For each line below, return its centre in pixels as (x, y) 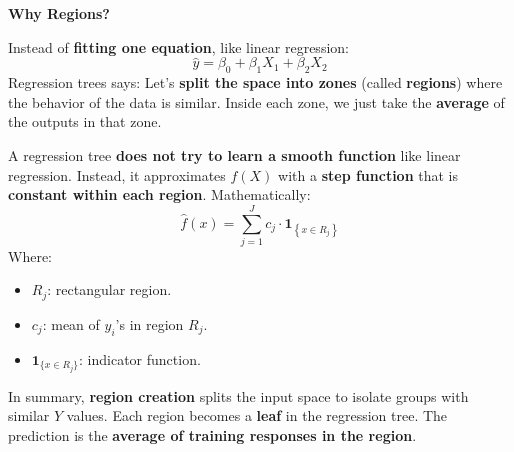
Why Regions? (59, 13)
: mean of (71, 323)
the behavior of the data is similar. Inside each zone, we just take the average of (256, 101)
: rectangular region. (109, 289)
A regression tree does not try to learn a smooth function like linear (234, 154)
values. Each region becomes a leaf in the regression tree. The (257, 415)
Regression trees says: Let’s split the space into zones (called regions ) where (255, 82)
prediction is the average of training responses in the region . (212, 435)
